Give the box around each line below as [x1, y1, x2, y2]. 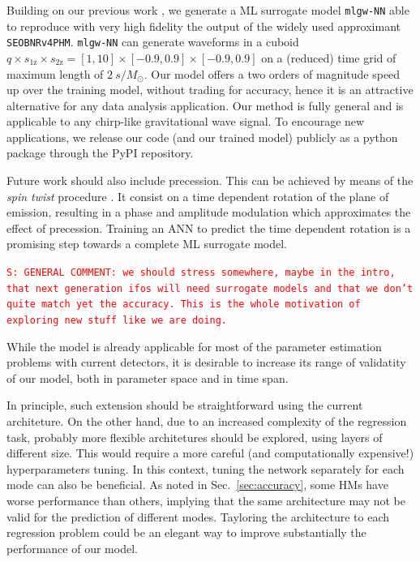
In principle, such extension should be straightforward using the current [6, 397, 363, 414]
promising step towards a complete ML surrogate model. [6, 235, 287, 252]
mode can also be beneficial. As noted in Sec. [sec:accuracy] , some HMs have [6, 476, 388, 493]
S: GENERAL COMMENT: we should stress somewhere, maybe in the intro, [6, 267, 396, 279]
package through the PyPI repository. [6, 144, 194, 161]
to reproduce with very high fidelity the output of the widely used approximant [6, 17, 401, 34]
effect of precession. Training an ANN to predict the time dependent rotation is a [6, 219, 411, 236]
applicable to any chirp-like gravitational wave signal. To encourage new [6, 113, 365, 130]
